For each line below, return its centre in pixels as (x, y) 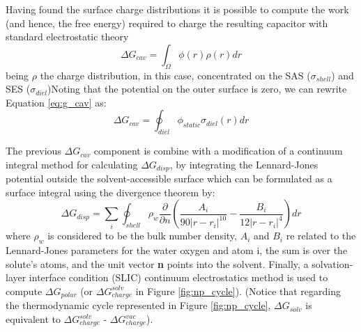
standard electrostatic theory (67, 37)
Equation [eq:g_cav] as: (56, 102)
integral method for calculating (72, 164)
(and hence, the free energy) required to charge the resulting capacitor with (167, 23)
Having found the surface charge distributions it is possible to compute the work (177, 9)
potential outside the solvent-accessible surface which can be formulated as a (169, 179)
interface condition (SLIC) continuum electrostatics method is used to (178, 277)
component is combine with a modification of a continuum (218, 151)
